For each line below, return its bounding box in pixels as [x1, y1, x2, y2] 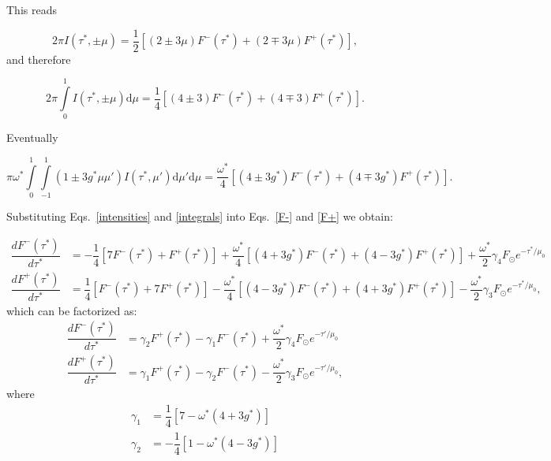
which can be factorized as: [6, 302, 137, 318]
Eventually [6, 129, 58, 146]
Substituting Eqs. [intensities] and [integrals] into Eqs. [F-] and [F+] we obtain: [6, 208, 393, 225]
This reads [6, 2, 57, 17]
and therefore [6, 50, 71, 67]
